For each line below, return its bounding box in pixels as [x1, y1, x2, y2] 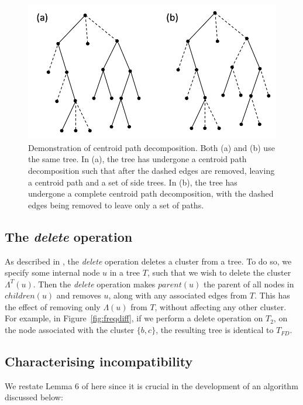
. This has [254, 289, 290, 301]
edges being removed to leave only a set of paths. [28, 198, 204, 211]
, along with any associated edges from [108, 289, 247, 301]
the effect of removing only [5, 300, 101, 313]
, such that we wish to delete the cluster [147, 266, 291, 279]
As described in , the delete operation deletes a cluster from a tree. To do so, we [5, 255, 292, 267]
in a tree [109, 266, 140, 279]
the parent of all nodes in [203, 277, 294, 290]
